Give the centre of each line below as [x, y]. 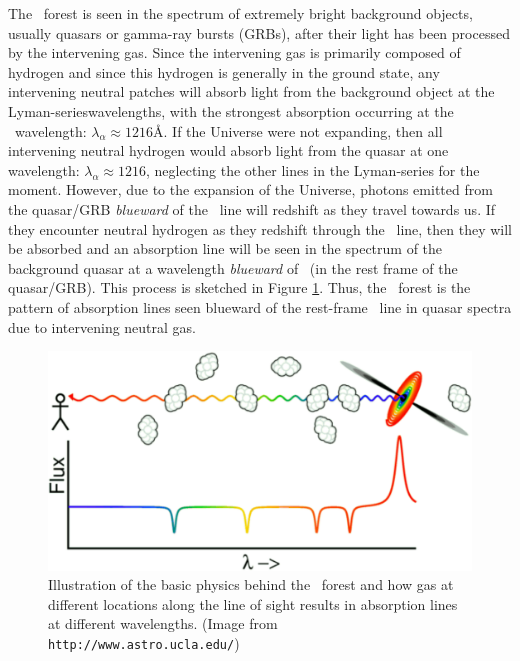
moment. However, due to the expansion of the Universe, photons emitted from [250, 189]
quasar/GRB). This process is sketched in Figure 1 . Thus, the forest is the [239, 287]
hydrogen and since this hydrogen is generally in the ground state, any [224, 71]
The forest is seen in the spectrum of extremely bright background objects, [240, 13]
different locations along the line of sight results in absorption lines [253, 603]
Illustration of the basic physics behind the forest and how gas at [251, 584]
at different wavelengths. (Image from [163, 623]
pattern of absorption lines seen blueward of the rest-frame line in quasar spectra [260, 306]
